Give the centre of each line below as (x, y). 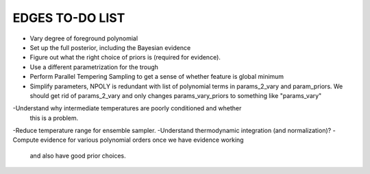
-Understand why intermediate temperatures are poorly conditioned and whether (127, 108)
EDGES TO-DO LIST (69, 18)
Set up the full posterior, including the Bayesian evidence (110, 47)
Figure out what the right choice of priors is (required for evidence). (125, 58)
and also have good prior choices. (78, 156)
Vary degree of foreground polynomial (84, 38)
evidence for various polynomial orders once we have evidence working (142, 140)
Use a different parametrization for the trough (94, 67)
